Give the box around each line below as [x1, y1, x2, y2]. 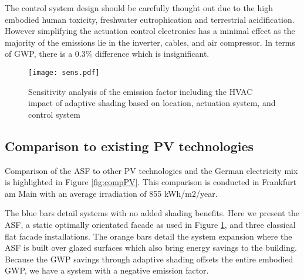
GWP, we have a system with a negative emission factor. [5, 264, 209, 276]
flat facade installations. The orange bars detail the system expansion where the [5, 230, 292, 242]
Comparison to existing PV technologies [5, 136, 254, 155]
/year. [196, 187, 218, 199]
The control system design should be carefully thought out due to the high [5, 2, 273, 13]
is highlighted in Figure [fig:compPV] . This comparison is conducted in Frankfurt [5, 176, 296, 188]
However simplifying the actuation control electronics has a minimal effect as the [5, 25, 295, 37]
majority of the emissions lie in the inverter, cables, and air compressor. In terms [5, 36, 296, 48]
